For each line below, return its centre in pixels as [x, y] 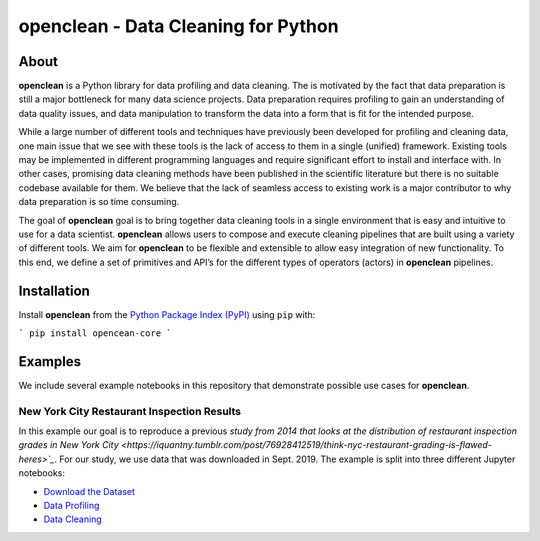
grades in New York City [68, 445]
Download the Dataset [89, 491]
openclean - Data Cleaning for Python [178, 26]
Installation [54, 290]
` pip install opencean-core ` [95, 333]
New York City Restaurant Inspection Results [130, 411]
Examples [50, 361]
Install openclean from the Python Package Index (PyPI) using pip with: [167, 314]
